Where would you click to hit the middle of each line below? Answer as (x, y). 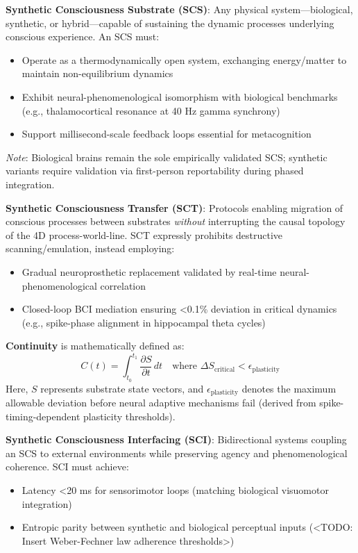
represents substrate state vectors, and (122, 388)
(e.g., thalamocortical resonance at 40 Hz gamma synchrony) (151, 110)
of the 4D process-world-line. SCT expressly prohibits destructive (144, 234)
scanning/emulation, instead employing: (90, 248)
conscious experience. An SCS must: (83, 36)
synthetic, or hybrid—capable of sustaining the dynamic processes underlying (170, 23)
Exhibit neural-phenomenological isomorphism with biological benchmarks (180, 96)
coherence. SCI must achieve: (67, 467)
